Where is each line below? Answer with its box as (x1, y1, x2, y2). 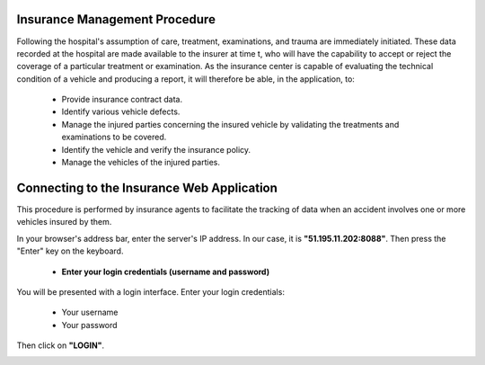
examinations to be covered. (61, 131, 167, 143)
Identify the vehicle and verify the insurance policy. (61, 144, 251, 155)
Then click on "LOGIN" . (16, 340, 105, 351)
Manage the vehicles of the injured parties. (61, 157, 220, 168)
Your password (61, 319, 118, 330)
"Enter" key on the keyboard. (16, 245, 124, 256)
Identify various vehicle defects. (61, 106, 181, 117)
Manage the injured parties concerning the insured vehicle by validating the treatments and (61, 119, 400, 129)
